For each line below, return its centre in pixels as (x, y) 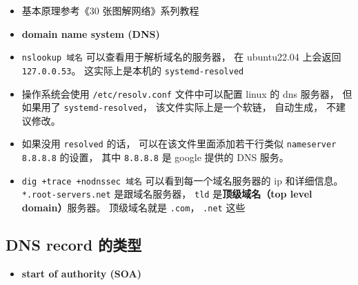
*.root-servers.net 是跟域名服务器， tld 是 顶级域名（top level (167, 194)
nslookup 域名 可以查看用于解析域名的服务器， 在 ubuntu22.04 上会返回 (181, 57)
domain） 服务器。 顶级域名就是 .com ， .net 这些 (133, 208)
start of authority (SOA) (81, 273)
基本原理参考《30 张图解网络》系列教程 (110, 10)
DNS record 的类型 (74, 245)
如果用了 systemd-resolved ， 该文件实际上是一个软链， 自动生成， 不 (179, 107)
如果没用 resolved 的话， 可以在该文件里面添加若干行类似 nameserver (179, 144)
